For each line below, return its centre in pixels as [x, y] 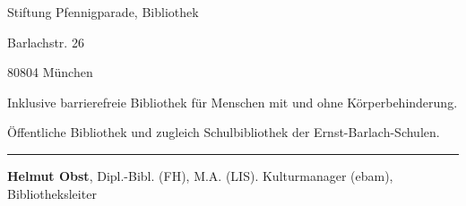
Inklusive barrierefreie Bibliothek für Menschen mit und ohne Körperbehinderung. [233, 102]
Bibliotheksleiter [52, 193]
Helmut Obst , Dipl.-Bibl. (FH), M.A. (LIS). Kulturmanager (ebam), [200, 175]
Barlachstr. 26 [46, 42]
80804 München [50, 72]
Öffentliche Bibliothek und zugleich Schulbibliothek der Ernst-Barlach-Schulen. [224, 132]
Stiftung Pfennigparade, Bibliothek [103, 12]
